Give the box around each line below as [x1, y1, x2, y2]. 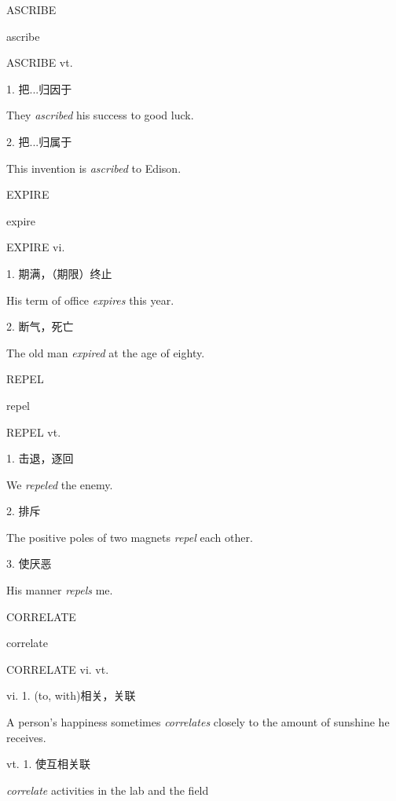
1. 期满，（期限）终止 [6, 265, 112, 281]
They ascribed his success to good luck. [6, 107, 194, 123]
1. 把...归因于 [6, 80, 72, 97]
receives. [6, 729, 46, 745]
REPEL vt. [6, 423, 61, 440]
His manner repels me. [6, 582, 113, 598]
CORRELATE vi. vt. [6, 660, 109, 677]
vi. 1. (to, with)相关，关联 [6, 687, 136, 704]
